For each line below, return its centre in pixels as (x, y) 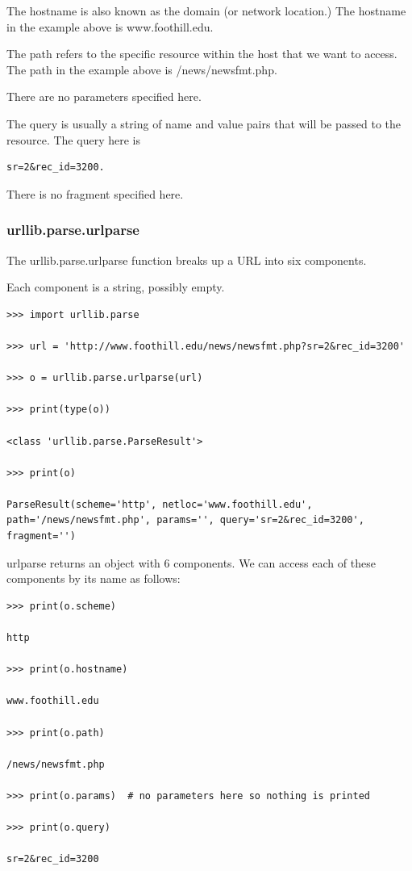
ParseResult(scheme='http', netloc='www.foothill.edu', (160, 504)
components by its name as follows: (94, 578)
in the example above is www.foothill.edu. (110, 26)
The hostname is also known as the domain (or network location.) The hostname (206, 10)
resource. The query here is (73, 139)
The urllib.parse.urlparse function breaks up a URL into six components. (187, 260)
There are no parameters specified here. (104, 96)
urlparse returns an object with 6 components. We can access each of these (191, 562)
